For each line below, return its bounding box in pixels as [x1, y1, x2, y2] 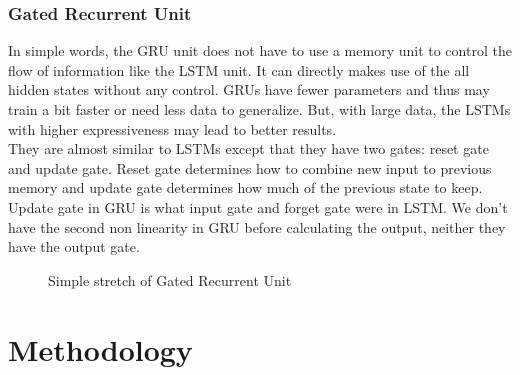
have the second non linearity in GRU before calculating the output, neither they [8, 216, 506, 237]
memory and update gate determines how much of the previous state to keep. [8, 177, 483, 198]
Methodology [8, 328, 193, 369]
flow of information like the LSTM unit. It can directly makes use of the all [8, 59, 470, 80]
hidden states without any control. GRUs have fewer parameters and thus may [8, 79, 490, 100]
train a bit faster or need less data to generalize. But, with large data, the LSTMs [8, 99, 511, 119]
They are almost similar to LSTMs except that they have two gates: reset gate [8, 138, 489, 159]
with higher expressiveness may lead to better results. [8, 118, 337, 139]
